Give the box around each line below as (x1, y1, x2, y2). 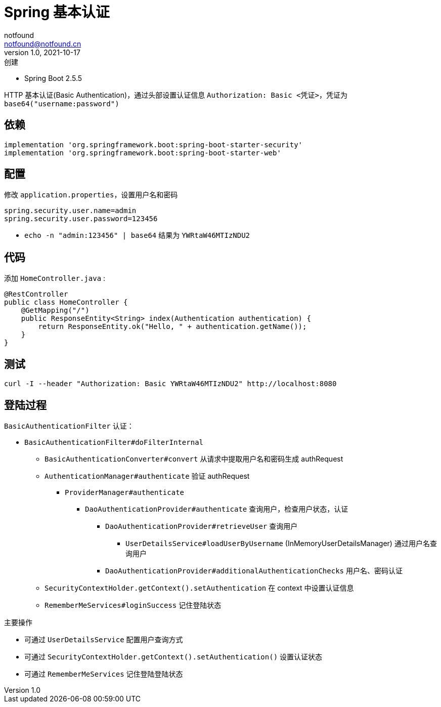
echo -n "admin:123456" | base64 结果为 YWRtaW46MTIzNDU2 (24, 231, 250, 240)
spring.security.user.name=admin (4, 206, 137, 215)
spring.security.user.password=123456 (4, 215, 158, 223)
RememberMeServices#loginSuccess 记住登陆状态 (45, 600, 222, 609)
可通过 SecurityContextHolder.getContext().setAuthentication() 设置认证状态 (24, 652, 323, 661)
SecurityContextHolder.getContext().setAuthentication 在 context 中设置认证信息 (45, 583, 354, 592)
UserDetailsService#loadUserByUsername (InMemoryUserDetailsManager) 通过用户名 (125, 538, 430, 548)
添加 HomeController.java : (4, 274, 106, 283)
